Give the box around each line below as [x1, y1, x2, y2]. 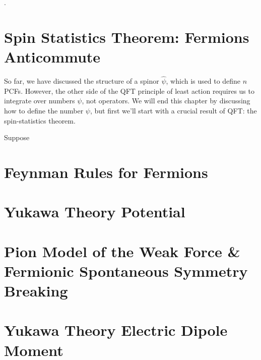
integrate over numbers [4, 95, 75, 106]
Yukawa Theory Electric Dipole [4, 320, 228, 340]
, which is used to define [166, 76, 241, 86]
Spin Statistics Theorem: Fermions [4, 26, 249, 47]
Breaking [4, 280, 68, 301]
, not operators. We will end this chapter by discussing [82, 95, 250, 106]
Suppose [4, 132, 30, 143]
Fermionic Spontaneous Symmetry [4, 260, 248, 281]
